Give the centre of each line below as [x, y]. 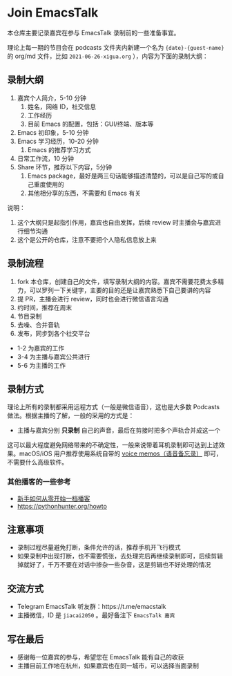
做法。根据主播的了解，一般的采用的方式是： [71, 415]
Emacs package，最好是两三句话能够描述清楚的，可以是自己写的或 [123, 176]
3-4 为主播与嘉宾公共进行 [54, 357]
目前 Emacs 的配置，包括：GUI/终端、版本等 [90, 124]
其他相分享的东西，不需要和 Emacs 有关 [84, 193]
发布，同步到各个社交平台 [54, 333]
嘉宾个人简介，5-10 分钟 [52, 97]
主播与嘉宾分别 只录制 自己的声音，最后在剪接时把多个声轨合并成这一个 [119, 431]
